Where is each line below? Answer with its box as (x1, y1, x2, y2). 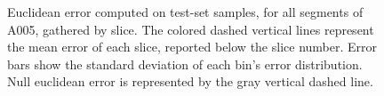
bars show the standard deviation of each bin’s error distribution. (7, 54, 363, 73)
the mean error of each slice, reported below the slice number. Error (7, 37, 378, 56)
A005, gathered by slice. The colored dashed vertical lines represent (7, 20, 374, 38)
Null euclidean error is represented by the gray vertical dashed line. (7, 72, 373, 91)
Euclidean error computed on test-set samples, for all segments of (7, 3, 364, 20)
